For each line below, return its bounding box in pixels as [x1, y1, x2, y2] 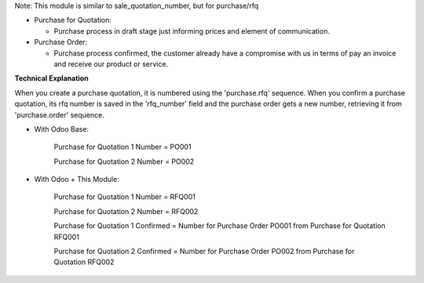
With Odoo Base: [34, 124, 90, 133]
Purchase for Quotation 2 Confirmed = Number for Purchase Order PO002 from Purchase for [53, 247, 355, 256]
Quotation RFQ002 [53, 257, 115, 267]
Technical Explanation [14, 74, 90, 83]
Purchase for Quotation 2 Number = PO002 [53, 157, 195, 166]
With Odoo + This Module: [34, 175, 119, 184]
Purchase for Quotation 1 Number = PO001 [53, 142, 192, 152]
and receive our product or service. [53, 59, 169, 68]
